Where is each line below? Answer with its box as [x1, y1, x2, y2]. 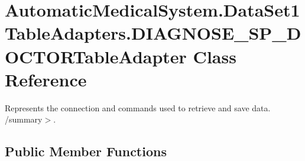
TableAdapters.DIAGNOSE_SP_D [5, 21, 301, 45]
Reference [5, 67, 87, 91]
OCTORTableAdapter [5, 44, 187, 68]
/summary [5, 113, 43, 125]
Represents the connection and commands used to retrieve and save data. [5, 101, 271, 114]
